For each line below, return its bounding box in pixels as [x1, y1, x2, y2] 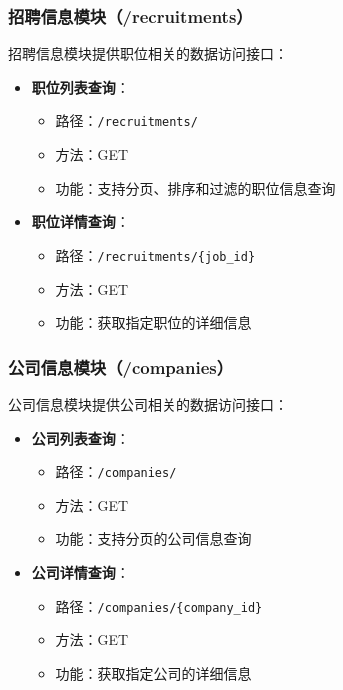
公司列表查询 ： [31, 427, 130, 448]
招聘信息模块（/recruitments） [8, 3, 253, 28]
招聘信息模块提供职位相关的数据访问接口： [8, 43, 288, 64]
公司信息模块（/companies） [8, 354, 234, 379]
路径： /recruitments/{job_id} [55, 244, 256, 265]
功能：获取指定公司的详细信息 [55, 662, 252, 683]
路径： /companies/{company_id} [55, 595, 263, 616]
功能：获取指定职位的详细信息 [55, 312, 252, 333]
